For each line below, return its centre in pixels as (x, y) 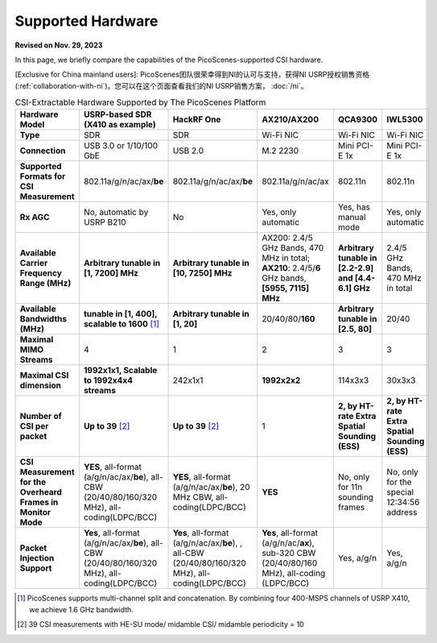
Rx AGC (35, 218)
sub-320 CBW (289, 554)
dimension (41, 385)
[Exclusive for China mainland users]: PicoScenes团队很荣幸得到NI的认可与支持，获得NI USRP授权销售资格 (192, 75)
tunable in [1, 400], (120, 314)
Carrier (34, 263)
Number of (41, 417)
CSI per (34, 426)
